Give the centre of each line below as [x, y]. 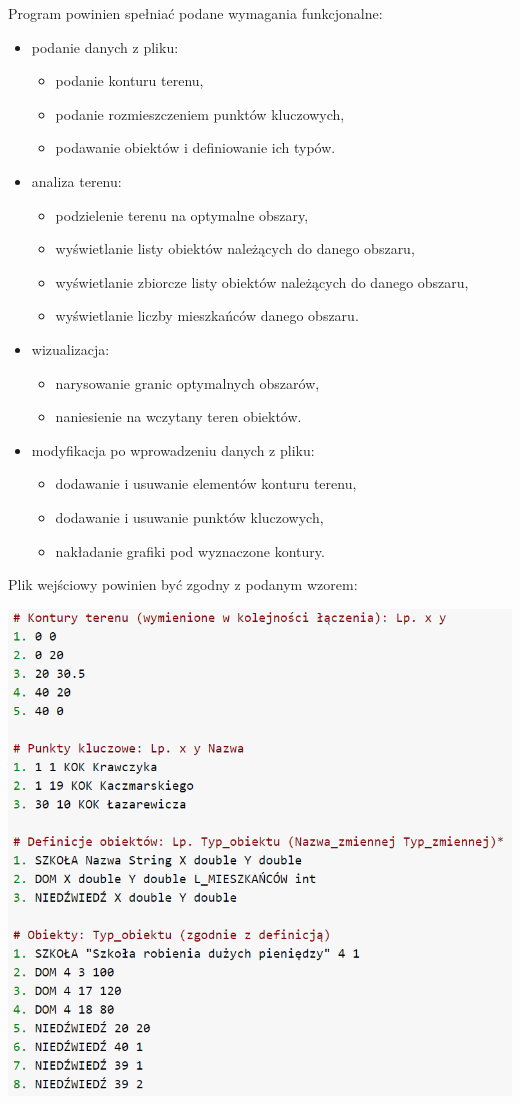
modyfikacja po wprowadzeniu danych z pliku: [173, 449]
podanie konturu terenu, [129, 80]
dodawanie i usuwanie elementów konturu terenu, [206, 483]
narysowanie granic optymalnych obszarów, [187, 382]
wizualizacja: [70, 348]
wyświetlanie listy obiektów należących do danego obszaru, [235, 248]
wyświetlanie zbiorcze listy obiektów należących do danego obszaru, [262, 281]
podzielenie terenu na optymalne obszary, [182, 214]
